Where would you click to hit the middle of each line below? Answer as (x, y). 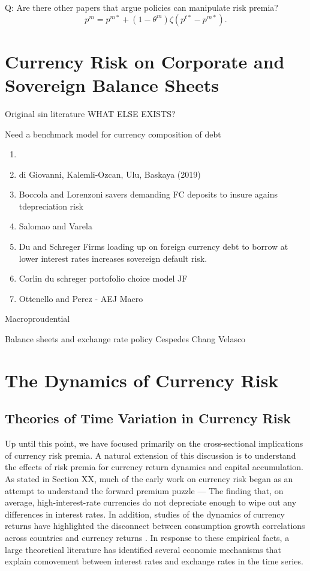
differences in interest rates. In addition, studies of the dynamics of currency (145, 514)
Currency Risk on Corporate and (145, 61)
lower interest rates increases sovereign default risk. (113, 258)
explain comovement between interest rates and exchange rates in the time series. (154, 561)
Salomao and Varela (55, 226)
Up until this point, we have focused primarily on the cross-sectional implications (154, 443)
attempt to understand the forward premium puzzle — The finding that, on (144, 490)
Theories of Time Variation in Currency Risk (148, 418)
